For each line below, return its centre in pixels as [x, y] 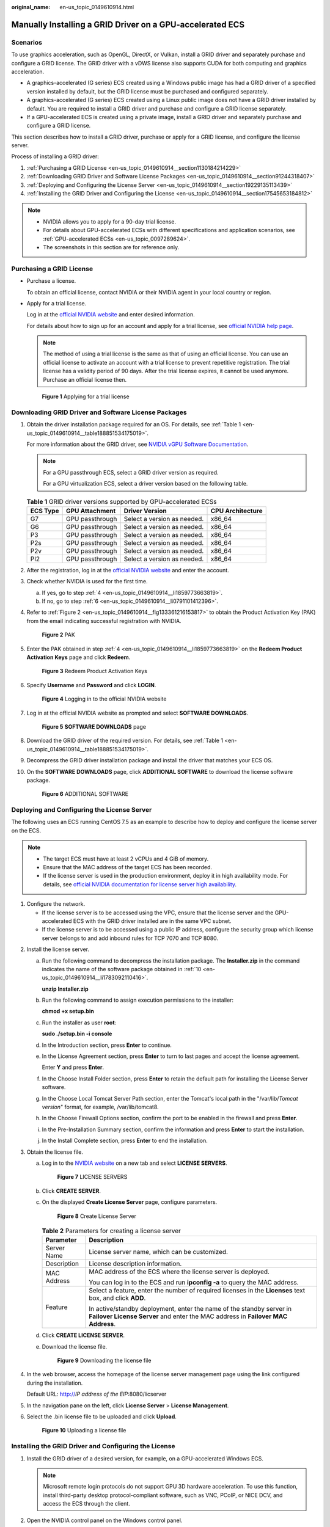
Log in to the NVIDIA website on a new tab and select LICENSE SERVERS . [134, 1163]
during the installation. [55, 1383]
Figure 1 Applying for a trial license [86, 396]
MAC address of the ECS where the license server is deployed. [179, 1272]
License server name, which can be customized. [159, 1252]
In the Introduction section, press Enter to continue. [107, 1045]
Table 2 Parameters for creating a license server [112, 1231]
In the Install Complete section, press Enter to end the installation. [125, 1141]
